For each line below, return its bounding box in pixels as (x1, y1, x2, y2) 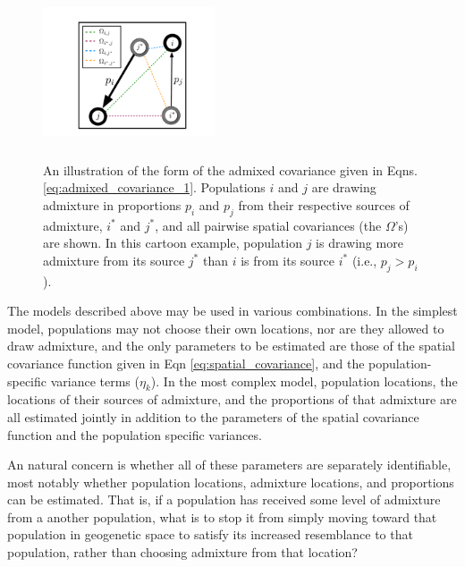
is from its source (241, 250, 335, 269)
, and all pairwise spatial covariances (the (155, 216, 382, 234)
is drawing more (316, 233, 403, 252)
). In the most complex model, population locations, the (150, 371, 458, 390)
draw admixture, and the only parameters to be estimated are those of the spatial (7, 336, 455, 355)
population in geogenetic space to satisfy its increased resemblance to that (7, 525, 413, 544)
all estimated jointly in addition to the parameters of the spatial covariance (7, 407, 419, 426)
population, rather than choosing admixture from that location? (7, 543, 358, 562)
